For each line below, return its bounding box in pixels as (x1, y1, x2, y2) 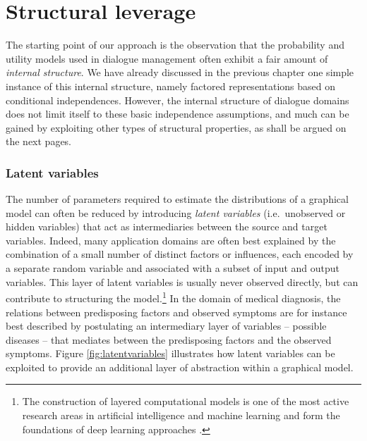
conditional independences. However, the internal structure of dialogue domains (6, 92, 349, 107)
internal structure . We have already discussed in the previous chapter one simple (6, 65, 354, 80)
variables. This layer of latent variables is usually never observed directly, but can (6, 274, 359, 289)
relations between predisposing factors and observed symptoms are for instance (6, 304, 347, 319)
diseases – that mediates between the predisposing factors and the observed (6, 332, 332, 347)
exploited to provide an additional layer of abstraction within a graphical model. (6, 359, 354, 374)
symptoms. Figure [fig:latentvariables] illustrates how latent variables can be (6, 346, 335, 361)
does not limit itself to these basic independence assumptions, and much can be (6, 106, 349, 121)
